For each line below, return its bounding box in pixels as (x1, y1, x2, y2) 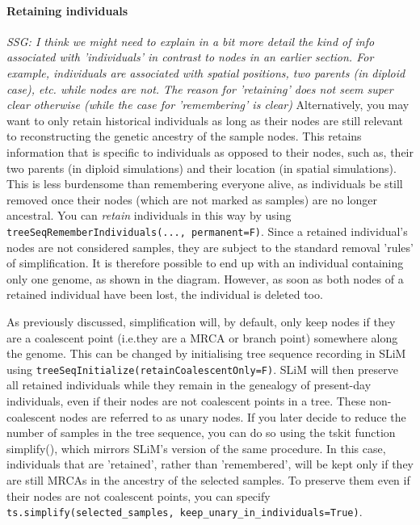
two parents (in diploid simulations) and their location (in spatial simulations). (6, 159, 397, 176)
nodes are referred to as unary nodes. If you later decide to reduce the (59, 408, 406, 425)
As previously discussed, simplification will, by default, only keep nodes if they (6, 313, 396, 330)
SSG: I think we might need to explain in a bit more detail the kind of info (6, 32, 375, 49)
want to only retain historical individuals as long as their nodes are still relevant (6, 111, 404, 128)
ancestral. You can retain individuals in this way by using (6, 207, 292, 224)
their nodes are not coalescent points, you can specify (6, 487, 271, 504)
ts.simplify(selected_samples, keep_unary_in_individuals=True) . (6, 503, 363, 520)
